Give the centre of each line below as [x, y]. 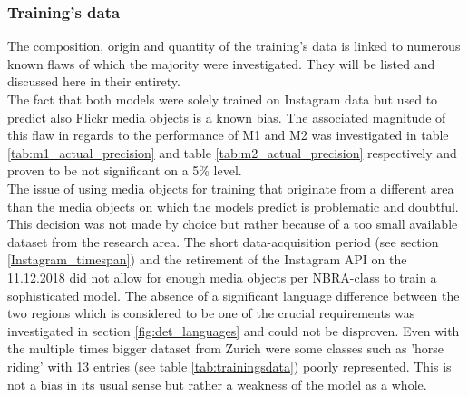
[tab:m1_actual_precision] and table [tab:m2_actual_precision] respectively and [232, 152]
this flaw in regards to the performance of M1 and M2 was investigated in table [228, 135]
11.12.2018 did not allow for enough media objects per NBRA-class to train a [222, 277]
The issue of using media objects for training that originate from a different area [231, 188]
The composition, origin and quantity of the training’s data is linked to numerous [234, 46]
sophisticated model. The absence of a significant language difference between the [234, 295]
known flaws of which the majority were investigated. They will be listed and [221, 63]
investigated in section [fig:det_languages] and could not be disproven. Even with [234, 330]
